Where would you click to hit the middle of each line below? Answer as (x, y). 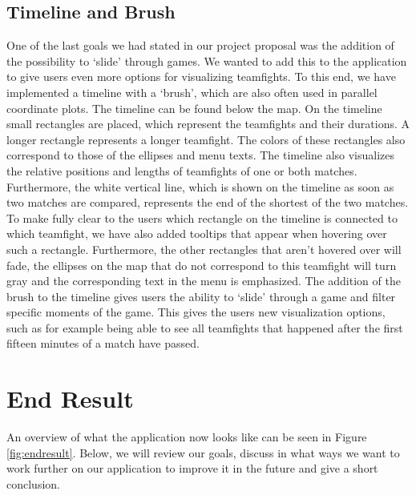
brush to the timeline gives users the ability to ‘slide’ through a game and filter (201, 296)
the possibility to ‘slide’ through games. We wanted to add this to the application (207, 60)
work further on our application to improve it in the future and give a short (192, 468)
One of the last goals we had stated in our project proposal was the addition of (200, 45)
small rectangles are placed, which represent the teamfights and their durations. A (208, 124)
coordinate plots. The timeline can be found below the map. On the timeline (194, 108)
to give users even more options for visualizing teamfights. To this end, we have (201, 76)
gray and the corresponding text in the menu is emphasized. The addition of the (204, 281)
